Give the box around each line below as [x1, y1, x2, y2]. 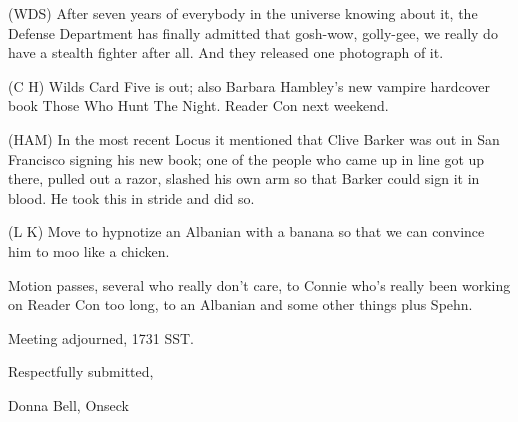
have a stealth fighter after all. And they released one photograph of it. [8, 42, 444, 63]
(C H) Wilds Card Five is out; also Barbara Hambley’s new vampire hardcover [8, 75, 490, 96]
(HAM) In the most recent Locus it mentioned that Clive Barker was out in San [8, 128, 500, 149]
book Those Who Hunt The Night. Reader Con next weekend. [8, 95, 389, 116]
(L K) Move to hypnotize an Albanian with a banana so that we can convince [8, 221, 485, 242]
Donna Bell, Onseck [8, 394, 130, 415]
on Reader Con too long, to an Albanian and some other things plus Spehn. [8, 294, 473, 315]
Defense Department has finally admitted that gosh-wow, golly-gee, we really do [8, 22, 498, 43]
